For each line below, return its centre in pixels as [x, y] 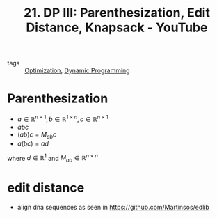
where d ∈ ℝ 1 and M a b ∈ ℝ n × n [53, 158]
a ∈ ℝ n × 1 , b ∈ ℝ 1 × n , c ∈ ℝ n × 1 [63, 118]
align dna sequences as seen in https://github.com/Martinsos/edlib [113, 207]
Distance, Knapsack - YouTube [117, 28]
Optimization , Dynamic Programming [77, 70]
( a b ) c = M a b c [37, 135]
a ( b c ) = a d [33, 143]
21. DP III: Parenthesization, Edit [117, 13]
